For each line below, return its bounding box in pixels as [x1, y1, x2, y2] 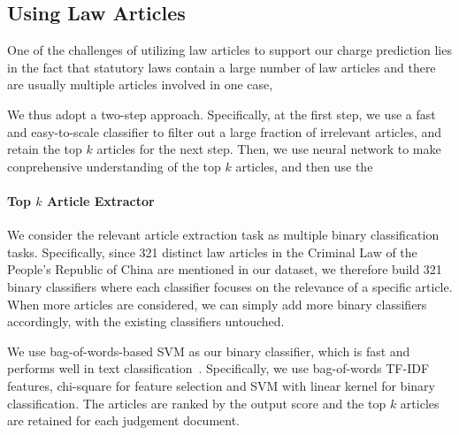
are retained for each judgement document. [7, 411, 241, 430]
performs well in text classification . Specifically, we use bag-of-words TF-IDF [7, 359, 430, 378]
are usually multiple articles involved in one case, [7, 75, 273, 94]
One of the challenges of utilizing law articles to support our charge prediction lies [7, 41, 452, 59]
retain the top [7, 140, 82, 158]
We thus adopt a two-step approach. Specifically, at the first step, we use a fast [7, 104, 436, 123]
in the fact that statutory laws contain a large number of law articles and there [7, 57, 436, 76]
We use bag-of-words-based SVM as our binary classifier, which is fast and [7, 341, 410, 360]
